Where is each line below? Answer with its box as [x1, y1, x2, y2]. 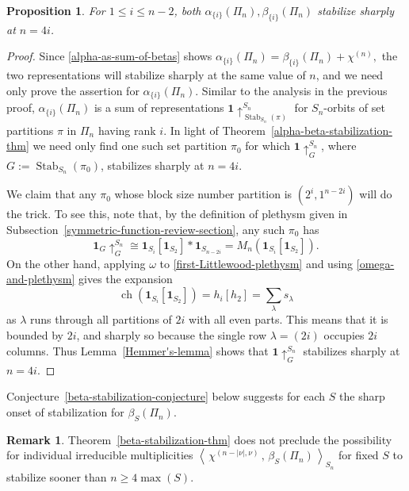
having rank [97, 121, 156, 138]
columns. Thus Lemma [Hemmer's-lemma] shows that [6, 342, 269, 359]
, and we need [315, 67, 384, 83]
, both [174, 2, 201, 18]
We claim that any [6, 186, 97, 202]
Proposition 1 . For [6, 2, 105, 18]
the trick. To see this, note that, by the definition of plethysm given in [6, 205, 348, 222]
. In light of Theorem [163, 121, 266, 138]
